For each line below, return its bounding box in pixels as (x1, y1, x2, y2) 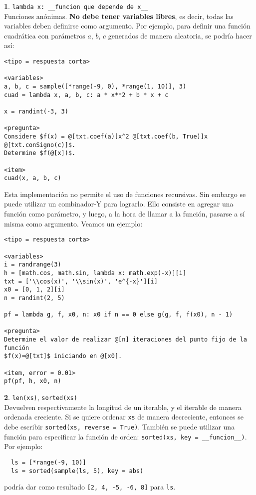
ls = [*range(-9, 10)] (11, 458, 86, 466)
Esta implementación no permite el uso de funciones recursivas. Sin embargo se (4, 188, 246, 199)
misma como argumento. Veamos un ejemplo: (4, 218, 143, 228)
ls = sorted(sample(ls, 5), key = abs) (11, 467, 144, 474)
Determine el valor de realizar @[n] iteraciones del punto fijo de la (4, 336, 247, 343)
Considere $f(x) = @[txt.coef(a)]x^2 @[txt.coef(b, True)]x (4, 132, 208, 140)
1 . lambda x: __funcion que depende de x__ (4, 1, 148, 11)
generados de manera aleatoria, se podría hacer (108, 30, 252, 40)
